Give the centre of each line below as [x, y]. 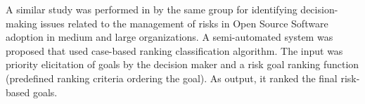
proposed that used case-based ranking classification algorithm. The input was [174, 50]
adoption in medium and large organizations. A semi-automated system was [169, 37]
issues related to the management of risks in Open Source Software [184, 23]
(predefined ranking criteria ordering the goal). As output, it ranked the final [172, 78]
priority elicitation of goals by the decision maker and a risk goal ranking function [182, 64]
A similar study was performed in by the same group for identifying [152, 9]
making [21, 23]
